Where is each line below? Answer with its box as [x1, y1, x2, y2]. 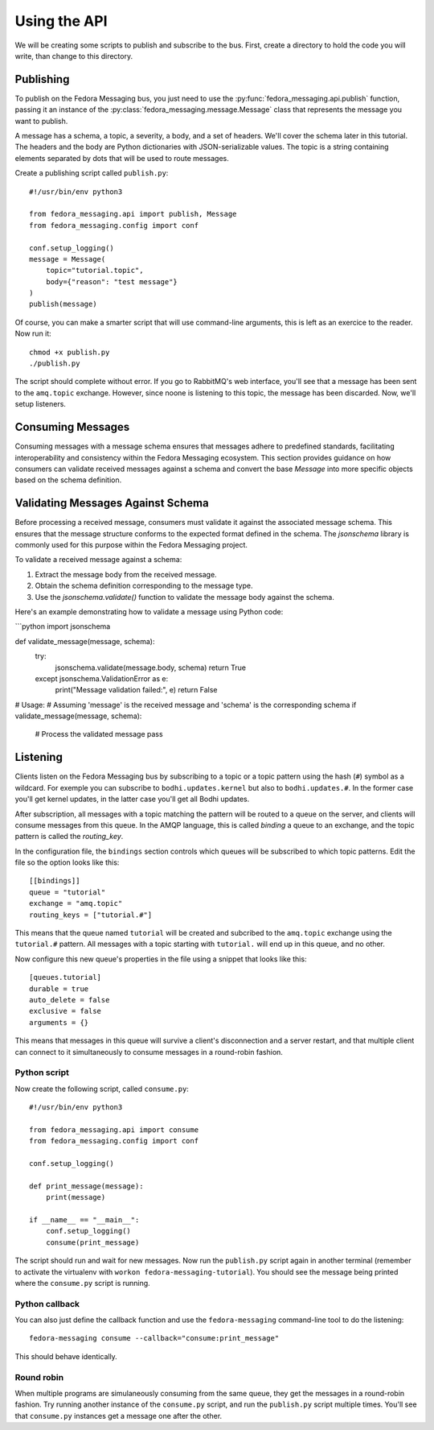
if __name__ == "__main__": [29, 1216, 140, 1224]
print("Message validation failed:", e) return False [55, 685, 218, 695]
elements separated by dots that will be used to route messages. [14, 153, 229, 163]
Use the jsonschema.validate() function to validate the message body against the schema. [35, 592, 335, 601]
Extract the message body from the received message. [35, 569, 217, 579]
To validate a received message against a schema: [14, 555, 182, 564]
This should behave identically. [14, 1351, 118, 1361]
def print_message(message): [29, 1181, 144, 1191]
